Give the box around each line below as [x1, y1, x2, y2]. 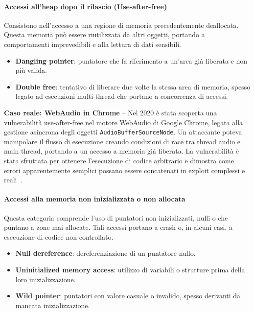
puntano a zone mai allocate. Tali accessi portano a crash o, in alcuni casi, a [4, 222, 233, 232]
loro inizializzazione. [15, 274, 76, 284]
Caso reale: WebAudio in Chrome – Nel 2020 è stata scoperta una [4, 107, 217, 117]
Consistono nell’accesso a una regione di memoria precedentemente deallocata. [4, 20, 239, 30]
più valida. [15, 65, 47, 75]
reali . [4, 175, 23, 185]
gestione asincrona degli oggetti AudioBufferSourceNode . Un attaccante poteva [4, 127, 242, 137]
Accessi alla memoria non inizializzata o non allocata [4, 194, 185, 204]
